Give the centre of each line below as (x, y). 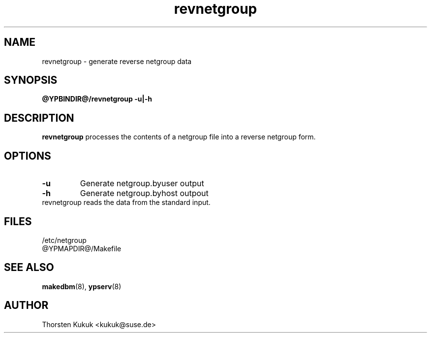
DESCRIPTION (39, 118)
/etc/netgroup (64, 240)
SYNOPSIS (31, 80)
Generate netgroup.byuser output (142, 184)
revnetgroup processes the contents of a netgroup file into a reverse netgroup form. (179, 137)
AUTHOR (26, 305)
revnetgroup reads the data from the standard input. (126, 202)
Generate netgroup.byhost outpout (144, 193)
